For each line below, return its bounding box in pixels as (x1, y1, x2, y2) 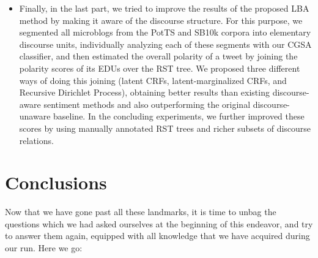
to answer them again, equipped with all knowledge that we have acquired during (5, 229, 310, 242)
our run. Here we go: (5, 241, 83, 254)
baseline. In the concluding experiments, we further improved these (53, 110, 305, 123)
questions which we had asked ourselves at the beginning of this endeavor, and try (5, 217, 313, 230)
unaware (19, 110, 51, 123)
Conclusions (5, 170, 107, 195)
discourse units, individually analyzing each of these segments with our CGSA (19, 37, 312, 50)
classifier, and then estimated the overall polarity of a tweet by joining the (19, 50, 298, 63)
